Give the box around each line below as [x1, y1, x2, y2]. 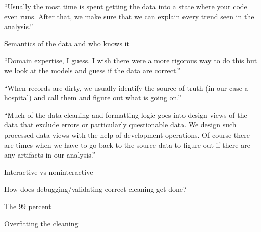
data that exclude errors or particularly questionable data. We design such [4, 119, 237, 130]
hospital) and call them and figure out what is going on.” [4, 92, 181, 103]
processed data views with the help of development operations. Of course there [4, 129, 250, 140]
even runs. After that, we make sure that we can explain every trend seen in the [4, 11, 254, 21]
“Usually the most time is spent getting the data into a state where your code [4, 1, 247, 11]
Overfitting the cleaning [4, 218, 79, 228]
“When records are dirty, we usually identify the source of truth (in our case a [4, 82, 248, 93]
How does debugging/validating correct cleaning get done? [4, 184, 187, 194]
